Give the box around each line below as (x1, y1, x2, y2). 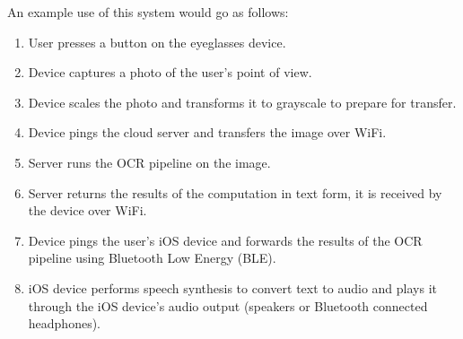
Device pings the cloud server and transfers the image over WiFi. (28, 123, 387, 142)
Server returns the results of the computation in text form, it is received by (28, 183, 442, 202)
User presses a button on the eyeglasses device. (28, 32, 286, 51)
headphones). (28, 314, 101, 333)
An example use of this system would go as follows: (7, 3, 289, 21)
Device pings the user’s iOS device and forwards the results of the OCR (28, 230, 423, 249)
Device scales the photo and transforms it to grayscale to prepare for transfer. (28, 92, 457, 111)
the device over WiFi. (28, 201, 147, 220)
